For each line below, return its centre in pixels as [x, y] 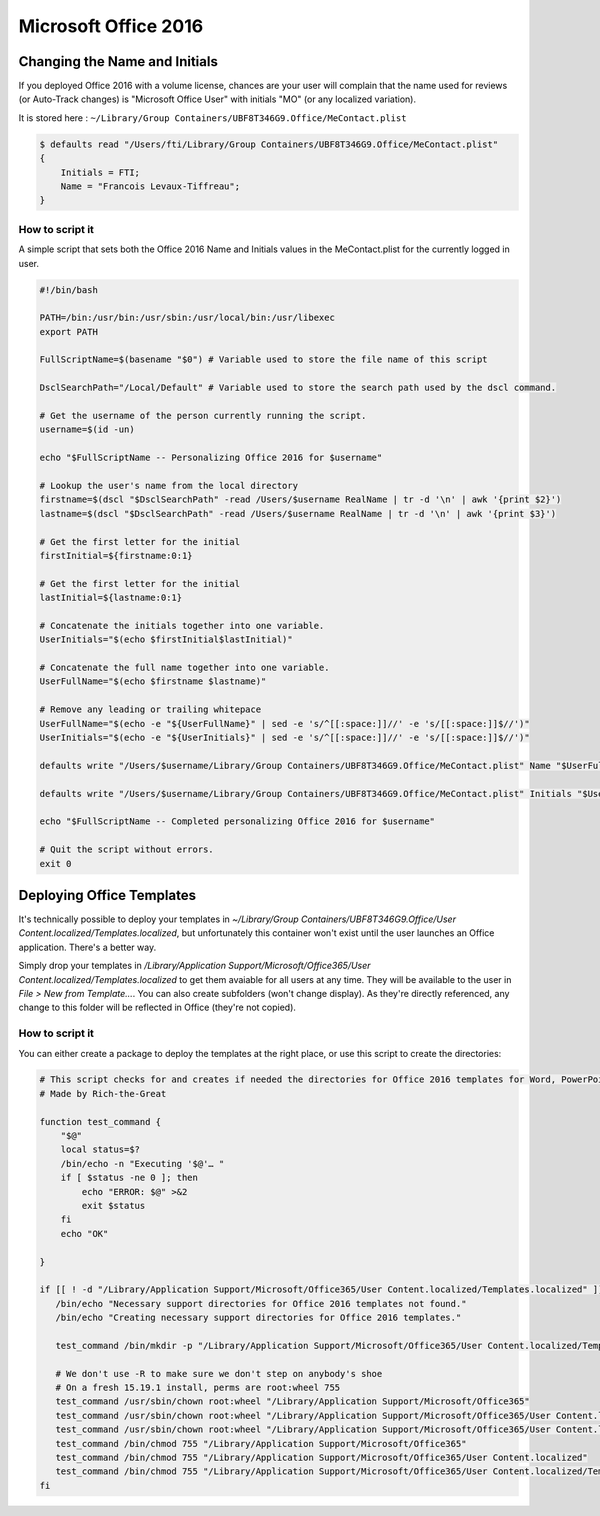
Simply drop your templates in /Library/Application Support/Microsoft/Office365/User [194, 966]
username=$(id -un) [87, 429]
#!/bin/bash [69, 289]
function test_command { [100, 1121]
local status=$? [100, 1149]
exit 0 [55, 863]
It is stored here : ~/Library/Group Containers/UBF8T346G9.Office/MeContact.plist [212, 117]
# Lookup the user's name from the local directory [169, 485]
